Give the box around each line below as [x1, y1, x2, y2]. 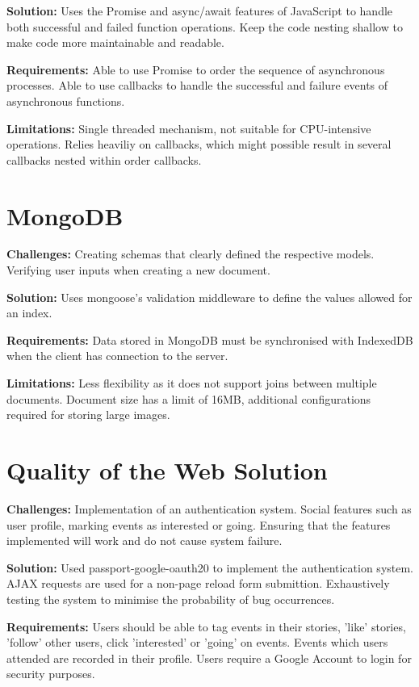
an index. [6, 304, 52, 321]
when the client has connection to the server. [6, 347, 228, 364]
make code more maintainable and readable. [6, 34, 224, 51]
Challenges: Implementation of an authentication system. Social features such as [6, 500, 412, 517]
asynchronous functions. [6, 92, 125, 109]
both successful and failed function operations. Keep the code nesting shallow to [6, 18, 403, 35]
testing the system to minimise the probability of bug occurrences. [6, 590, 335, 607]
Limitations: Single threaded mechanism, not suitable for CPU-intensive [6, 119, 371, 136]
